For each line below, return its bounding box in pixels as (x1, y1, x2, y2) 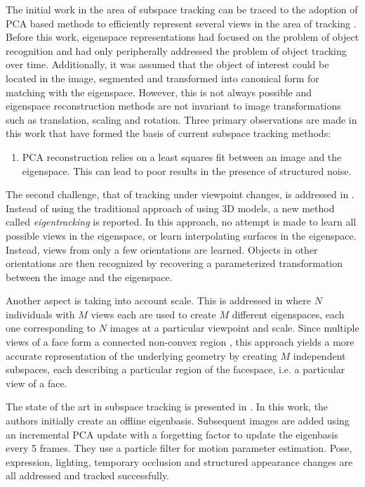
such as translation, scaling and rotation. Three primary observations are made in (6, 112, 357, 126)
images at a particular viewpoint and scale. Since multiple (109, 320, 359, 335)
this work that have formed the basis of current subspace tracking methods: (6, 126, 331, 141)
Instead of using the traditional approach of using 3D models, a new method (6, 200, 335, 215)
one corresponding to (6, 320, 96, 335)
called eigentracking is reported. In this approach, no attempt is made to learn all (6, 214, 357, 229)
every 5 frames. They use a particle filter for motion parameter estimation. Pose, (6, 441, 352, 455)
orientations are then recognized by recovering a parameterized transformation (6, 256, 343, 271)
